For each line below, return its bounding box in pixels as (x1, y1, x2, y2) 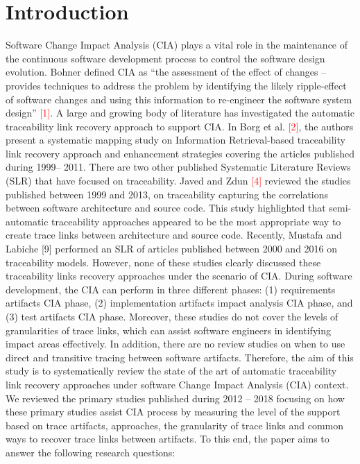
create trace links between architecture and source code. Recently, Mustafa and (6, 227, 342, 242)
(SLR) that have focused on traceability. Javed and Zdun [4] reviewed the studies (6, 173, 351, 188)
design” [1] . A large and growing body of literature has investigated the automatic (6, 105, 354, 120)
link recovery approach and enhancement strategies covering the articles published (6, 146, 354, 160)
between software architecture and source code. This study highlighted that (6, 200, 326, 215)
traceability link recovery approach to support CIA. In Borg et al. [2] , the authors (6, 119, 354, 133)
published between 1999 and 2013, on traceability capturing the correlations (6, 187, 329, 201)
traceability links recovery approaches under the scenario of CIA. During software (6, 268, 352, 283)
